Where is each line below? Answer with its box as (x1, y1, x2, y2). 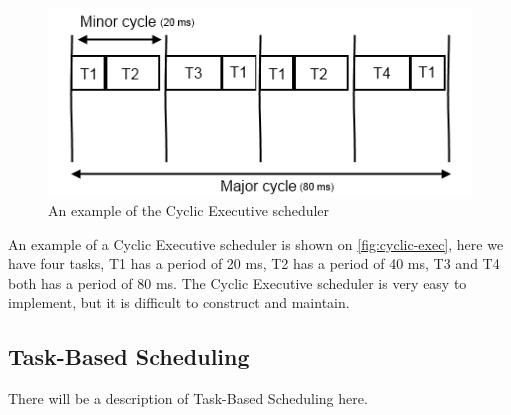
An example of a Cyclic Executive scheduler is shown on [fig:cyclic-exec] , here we (8, 233, 504, 254)
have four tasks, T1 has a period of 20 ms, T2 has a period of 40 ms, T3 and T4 (8, 253, 500, 274)
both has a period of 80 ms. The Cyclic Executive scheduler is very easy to (8, 272, 467, 293)
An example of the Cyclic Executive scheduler (48, 200, 330, 221)
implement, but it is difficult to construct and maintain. (8, 292, 350, 313)
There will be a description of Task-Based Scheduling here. (8, 388, 368, 409)
